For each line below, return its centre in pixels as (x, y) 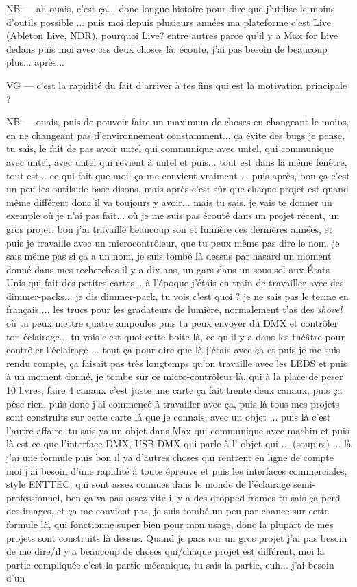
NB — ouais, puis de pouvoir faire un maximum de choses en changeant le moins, (178, 122)
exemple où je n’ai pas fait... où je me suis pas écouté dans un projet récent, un (173, 215)
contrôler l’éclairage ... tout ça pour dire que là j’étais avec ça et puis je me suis (173, 350)
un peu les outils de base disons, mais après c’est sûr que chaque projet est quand (177, 189)
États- (320, 269)
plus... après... (35, 62)
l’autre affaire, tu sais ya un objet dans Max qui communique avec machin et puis (178, 430)
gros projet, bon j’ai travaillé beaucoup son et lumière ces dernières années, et (170, 228)
